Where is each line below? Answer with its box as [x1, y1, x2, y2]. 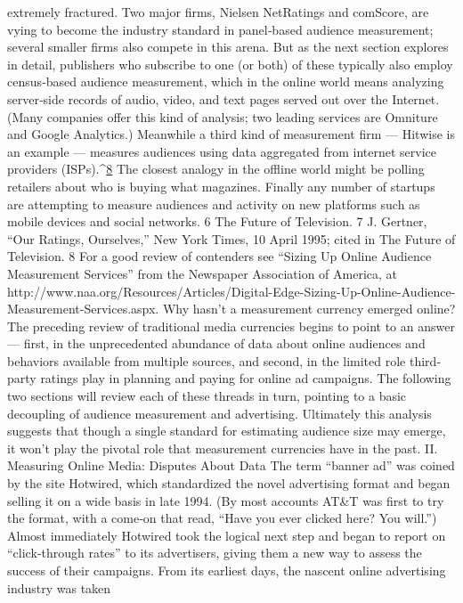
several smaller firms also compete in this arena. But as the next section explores [7, 37, 449, 56]
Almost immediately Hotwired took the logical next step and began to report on [7, 526, 446, 544]
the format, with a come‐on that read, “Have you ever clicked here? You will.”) [7, 509, 437, 527]
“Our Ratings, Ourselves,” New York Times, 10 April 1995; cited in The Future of [7, 229, 456, 248]
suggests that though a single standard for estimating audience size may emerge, [7, 421, 446, 440]
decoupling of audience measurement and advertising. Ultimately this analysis [7, 403, 432, 422]
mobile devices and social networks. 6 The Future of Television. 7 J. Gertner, [7, 212, 427, 231]
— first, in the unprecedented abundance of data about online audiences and [7, 334, 426, 353]
